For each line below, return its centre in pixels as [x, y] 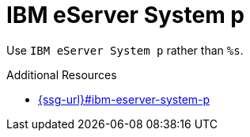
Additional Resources [62, 74]
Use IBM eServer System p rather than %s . [125, 50]
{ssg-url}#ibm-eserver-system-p [124, 99]
